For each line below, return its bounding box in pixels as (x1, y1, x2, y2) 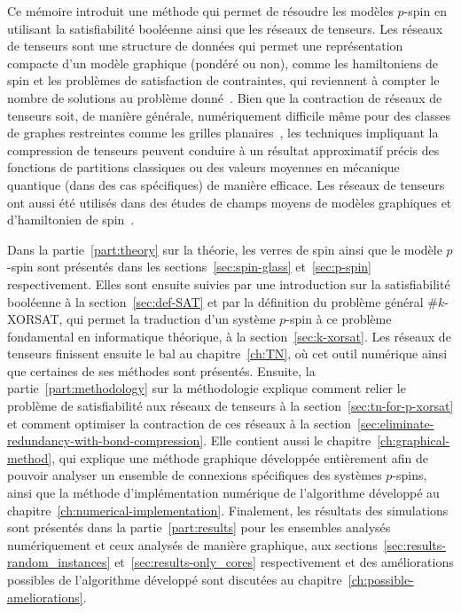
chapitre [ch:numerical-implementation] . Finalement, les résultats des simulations (7, 500, 449, 519)
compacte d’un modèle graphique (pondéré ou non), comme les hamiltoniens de (7, 53, 438, 72)
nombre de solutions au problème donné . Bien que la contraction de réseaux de (7, 88, 442, 106)
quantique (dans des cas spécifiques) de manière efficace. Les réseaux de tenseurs (7, 175, 445, 193)
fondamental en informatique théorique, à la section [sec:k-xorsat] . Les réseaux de (7, 326, 451, 345)
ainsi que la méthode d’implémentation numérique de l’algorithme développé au (7, 483, 440, 502)
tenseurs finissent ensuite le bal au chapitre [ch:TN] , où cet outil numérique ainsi (7, 344, 448, 363)
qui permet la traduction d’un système (66, 310, 276, 328)
